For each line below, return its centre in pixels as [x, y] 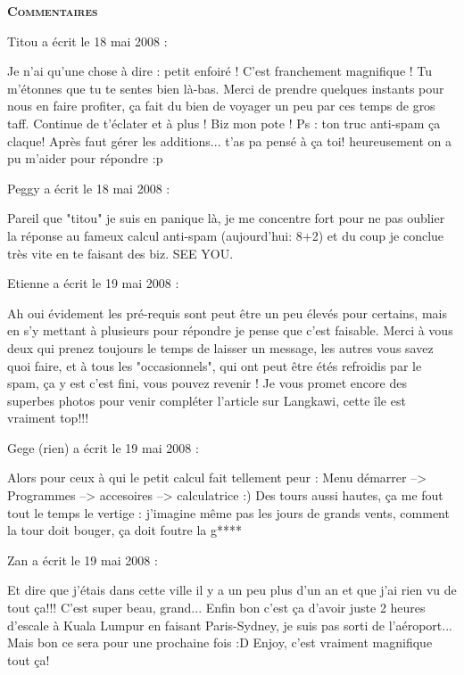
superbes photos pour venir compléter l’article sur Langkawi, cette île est [207, 400]
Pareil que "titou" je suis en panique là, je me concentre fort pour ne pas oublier [226, 218]
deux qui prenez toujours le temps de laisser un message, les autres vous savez [220, 347]
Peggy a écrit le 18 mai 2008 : [89, 188]
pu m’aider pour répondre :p [85, 158]
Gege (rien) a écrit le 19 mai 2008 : [103, 447]
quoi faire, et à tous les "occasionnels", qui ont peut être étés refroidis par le [215, 365]
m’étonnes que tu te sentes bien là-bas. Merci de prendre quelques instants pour [226, 88]
